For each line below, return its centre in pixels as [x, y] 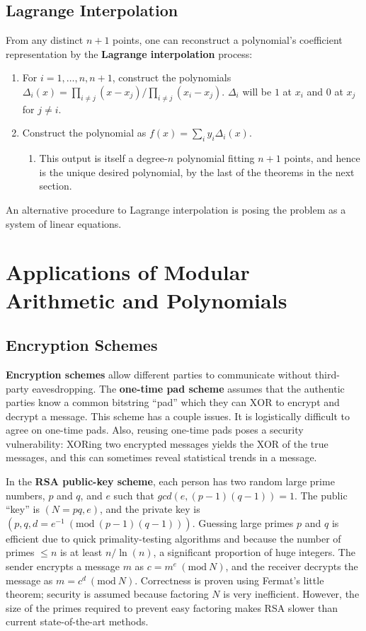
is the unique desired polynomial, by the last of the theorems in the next [197, 172]
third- [327, 374]
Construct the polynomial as [84, 133]
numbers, [25, 495]
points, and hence [322, 158]
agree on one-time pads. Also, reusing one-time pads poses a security [155, 430]
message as [29, 580]
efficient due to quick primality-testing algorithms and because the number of [173, 538]
